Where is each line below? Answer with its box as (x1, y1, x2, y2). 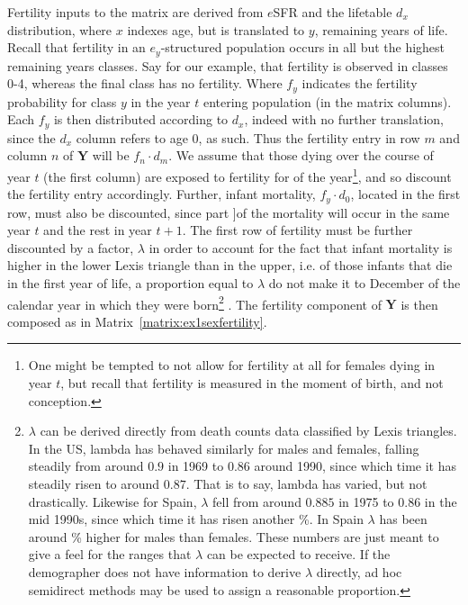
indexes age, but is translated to (127, 20, 305, 39)
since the (7, 128, 56, 147)
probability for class (7, 92, 117, 111)
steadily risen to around (28, 474, 160, 492)
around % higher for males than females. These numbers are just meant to (28, 527, 439, 546)
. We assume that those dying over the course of (168, 146, 434, 165)
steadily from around (28, 456, 144, 475)
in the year (130, 92, 191, 111)
